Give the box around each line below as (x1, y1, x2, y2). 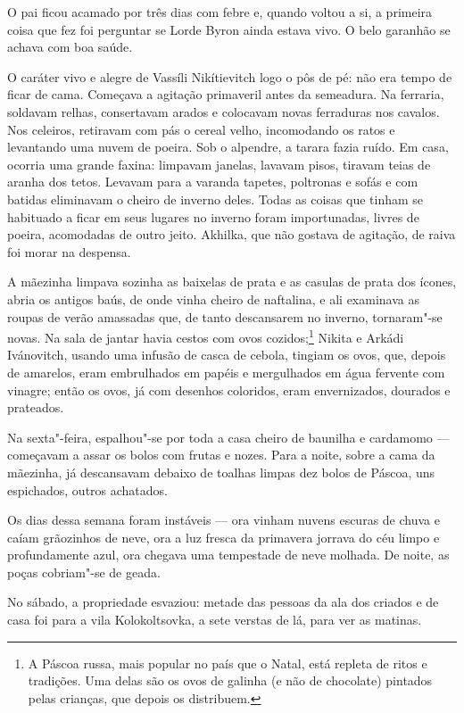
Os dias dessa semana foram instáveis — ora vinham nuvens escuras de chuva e (7, 510, 440, 529)
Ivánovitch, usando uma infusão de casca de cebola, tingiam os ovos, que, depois (7, 345, 446, 364)
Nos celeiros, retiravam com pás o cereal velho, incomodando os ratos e (7, 120, 395, 138)
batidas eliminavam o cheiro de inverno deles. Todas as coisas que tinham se (7, 189, 424, 208)
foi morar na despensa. (7, 242, 131, 261)
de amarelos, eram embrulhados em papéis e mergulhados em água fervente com (7, 362, 445, 381)
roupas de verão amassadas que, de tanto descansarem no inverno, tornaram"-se (7, 307, 443, 326)
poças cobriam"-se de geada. (7, 562, 161, 581)
